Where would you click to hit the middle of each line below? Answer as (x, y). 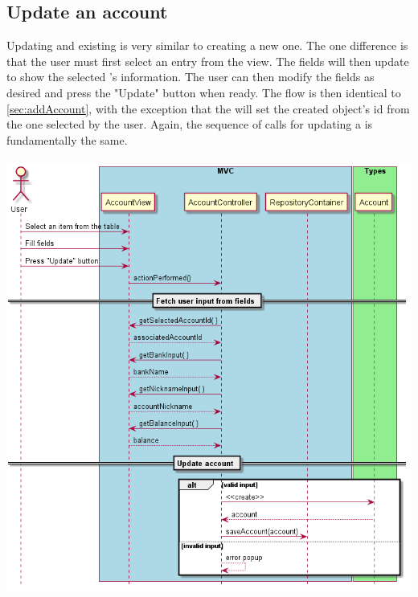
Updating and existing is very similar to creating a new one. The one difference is (207, 45)
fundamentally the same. (67, 139)
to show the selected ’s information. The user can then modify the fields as (191, 77)
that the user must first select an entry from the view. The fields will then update (208, 61)
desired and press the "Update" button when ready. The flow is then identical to (204, 92)
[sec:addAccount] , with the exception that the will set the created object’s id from (208, 108)
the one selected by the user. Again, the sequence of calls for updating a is (190, 124)
